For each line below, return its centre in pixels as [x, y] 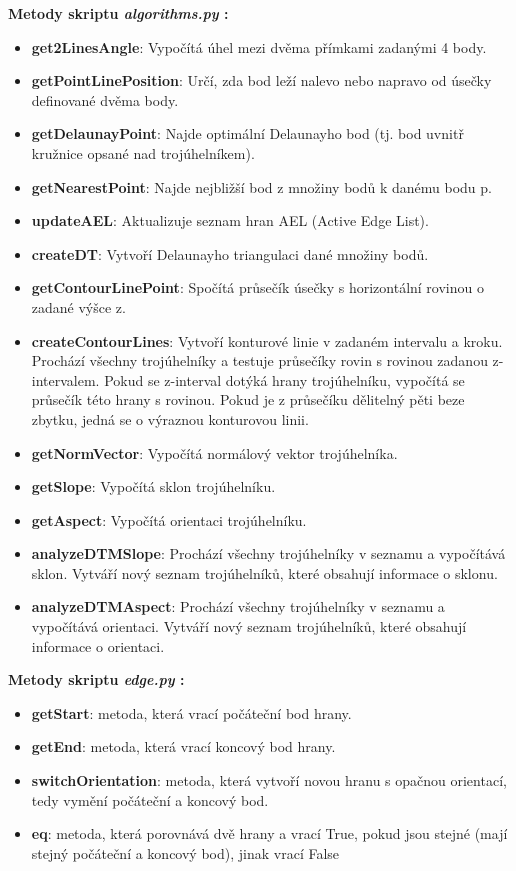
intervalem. [65, 379]
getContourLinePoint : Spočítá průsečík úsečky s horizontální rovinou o [257, 287]
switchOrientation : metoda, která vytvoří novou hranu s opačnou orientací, [269, 780]
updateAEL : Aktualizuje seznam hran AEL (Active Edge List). [230, 220]
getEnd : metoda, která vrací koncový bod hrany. [183, 746]
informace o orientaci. [98, 645]
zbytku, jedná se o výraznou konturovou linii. [170, 418]
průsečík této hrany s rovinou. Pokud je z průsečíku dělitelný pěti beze [248, 399]
